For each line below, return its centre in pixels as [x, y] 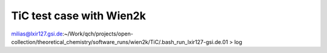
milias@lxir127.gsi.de [37, 34]
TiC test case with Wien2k [79, 16]
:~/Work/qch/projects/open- [98, 34]
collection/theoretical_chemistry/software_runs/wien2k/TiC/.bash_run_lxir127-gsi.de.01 [120, 42]
